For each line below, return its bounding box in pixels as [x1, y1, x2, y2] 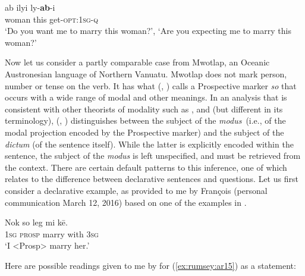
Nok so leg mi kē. [5, 216, 68, 228]
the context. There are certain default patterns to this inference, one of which [5, 161, 287, 173]
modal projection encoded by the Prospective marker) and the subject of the [5, 126, 284, 138]
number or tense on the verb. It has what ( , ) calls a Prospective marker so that [5, 79, 297, 92]
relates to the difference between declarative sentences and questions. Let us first [5, 172, 298, 185]
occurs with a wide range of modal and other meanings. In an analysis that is [5, 91, 287, 103]
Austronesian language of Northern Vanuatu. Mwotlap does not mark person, [5, 67, 287, 80]
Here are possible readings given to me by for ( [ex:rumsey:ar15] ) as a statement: [5, 259, 296, 271]
